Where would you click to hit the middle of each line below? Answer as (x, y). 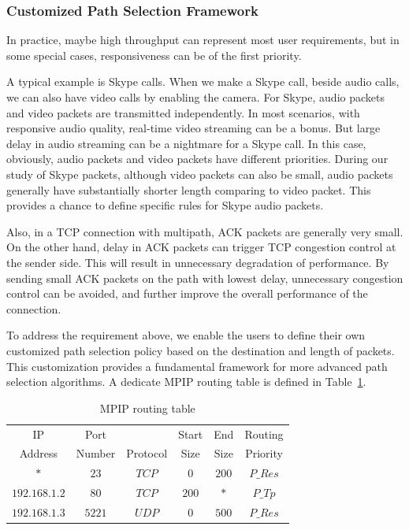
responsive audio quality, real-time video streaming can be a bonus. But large (193, 128)
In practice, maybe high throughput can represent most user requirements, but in (203, 40)
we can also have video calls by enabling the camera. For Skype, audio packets (195, 97)
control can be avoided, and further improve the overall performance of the (187, 293)
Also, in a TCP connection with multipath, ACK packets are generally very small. (205, 231)
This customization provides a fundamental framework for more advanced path (197, 366)
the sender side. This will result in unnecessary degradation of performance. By (198, 262)
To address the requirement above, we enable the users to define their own (186, 335)
